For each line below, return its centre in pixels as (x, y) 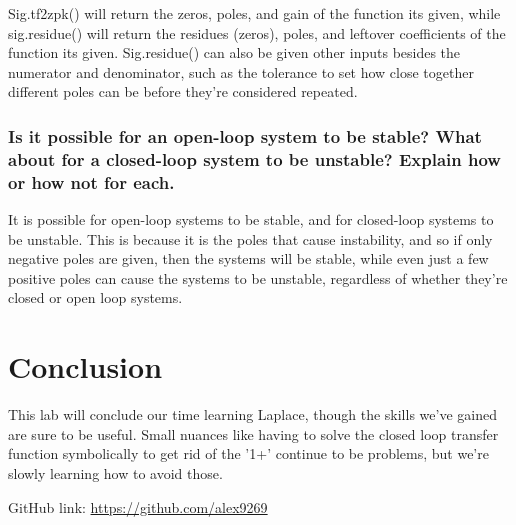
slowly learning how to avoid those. (115, 472)
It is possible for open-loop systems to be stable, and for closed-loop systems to (251, 219)
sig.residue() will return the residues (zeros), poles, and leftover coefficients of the (257, 32)
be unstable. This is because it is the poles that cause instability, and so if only (250, 238)
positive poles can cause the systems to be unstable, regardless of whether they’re (258, 277)
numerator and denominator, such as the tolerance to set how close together (241, 71)
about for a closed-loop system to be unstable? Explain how (254, 158)
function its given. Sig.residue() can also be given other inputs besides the (234, 52)
